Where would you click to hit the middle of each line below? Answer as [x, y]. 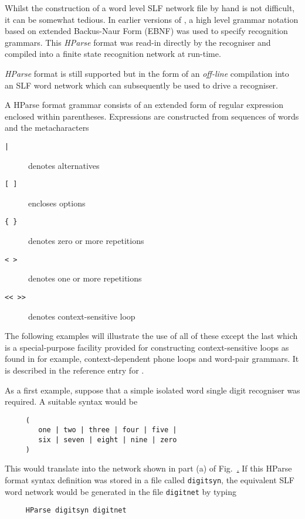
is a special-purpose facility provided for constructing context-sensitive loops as [147, 347]
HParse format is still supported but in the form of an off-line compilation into [147, 73]
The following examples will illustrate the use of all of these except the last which [151, 336]
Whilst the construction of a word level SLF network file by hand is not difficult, [150, 8]
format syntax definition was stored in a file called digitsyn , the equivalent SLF [150, 479]
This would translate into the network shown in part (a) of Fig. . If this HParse [148, 468]
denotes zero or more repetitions [86, 241]
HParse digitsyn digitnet [76, 510]
